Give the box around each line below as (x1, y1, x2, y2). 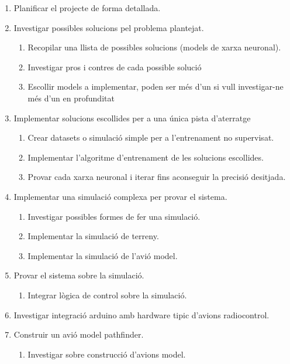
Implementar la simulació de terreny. (27, 230, 159, 242)
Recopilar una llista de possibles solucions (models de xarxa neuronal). (27, 41, 281, 53)
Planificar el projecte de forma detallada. (13, 2, 161, 13)
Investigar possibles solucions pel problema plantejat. (13, 21, 204, 33)
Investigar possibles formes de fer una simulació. (27, 210, 201, 222)
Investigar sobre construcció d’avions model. (27, 348, 186, 360)
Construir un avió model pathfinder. (13, 328, 144, 341)
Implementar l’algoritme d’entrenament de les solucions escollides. (27, 151, 264, 163)
